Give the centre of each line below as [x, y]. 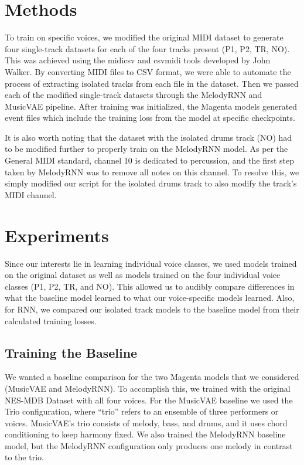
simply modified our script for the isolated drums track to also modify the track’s [151, 183]
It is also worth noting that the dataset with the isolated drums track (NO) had [148, 137]
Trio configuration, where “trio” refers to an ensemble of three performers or [142, 411]
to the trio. [24, 457]
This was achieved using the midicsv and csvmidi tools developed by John [138, 60]
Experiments [57, 235]
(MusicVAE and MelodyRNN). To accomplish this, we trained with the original [148, 388]
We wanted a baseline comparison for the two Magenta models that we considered [152, 377]
